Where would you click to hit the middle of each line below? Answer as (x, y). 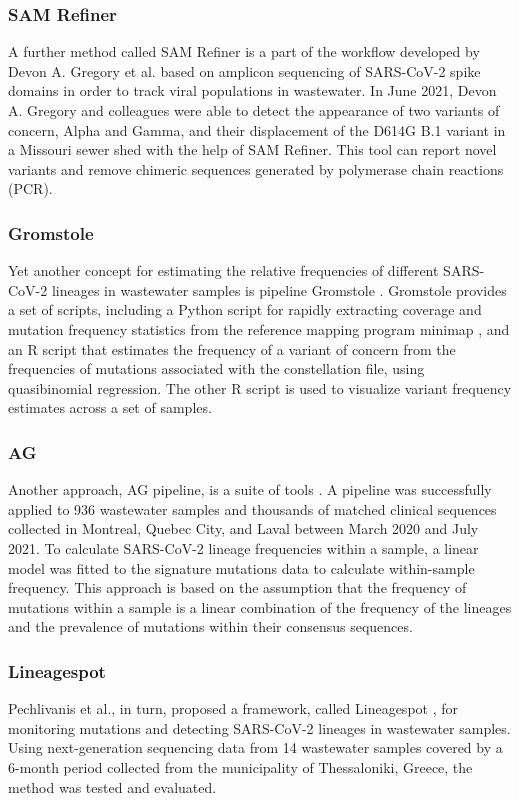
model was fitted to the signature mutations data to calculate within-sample (241, 567)
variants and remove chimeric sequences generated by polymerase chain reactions (256, 168)
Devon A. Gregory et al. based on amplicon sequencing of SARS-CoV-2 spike (244, 70)
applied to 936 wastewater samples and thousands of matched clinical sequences (252, 508)
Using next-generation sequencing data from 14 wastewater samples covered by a (255, 747)
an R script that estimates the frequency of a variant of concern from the (232, 348)
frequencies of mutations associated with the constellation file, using (216, 368)
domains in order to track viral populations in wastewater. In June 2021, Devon (252, 90)
